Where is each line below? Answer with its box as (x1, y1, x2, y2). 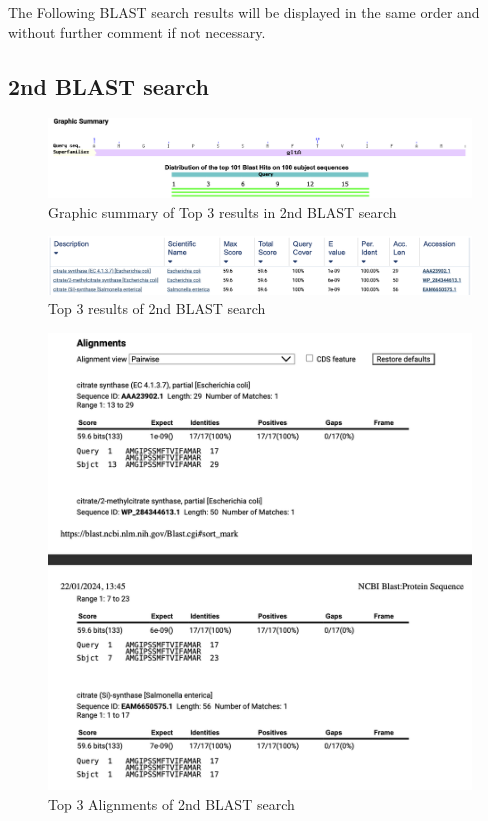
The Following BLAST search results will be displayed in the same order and (8, 2, 480, 22)
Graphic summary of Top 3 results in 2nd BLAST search (48, 201, 397, 222)
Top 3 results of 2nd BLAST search (48, 298, 266, 319)
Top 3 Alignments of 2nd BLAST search (48, 793, 295, 814)
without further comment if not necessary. (8, 21, 266, 42)
